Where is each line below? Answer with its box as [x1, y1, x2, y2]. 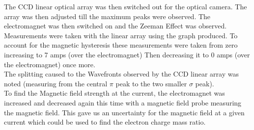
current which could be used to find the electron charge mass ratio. [4, 117, 206, 127]
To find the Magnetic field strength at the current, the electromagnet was [4, 88, 225, 98]
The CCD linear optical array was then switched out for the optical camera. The [4, 1, 247, 11]
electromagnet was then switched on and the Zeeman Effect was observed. [4, 21, 227, 31]
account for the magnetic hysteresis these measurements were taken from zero [4, 40, 238, 50]
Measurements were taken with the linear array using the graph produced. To [4, 30, 238, 40]
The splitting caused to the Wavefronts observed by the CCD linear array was [4, 69, 239, 79]
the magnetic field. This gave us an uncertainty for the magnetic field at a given [4, 107, 245, 117]
